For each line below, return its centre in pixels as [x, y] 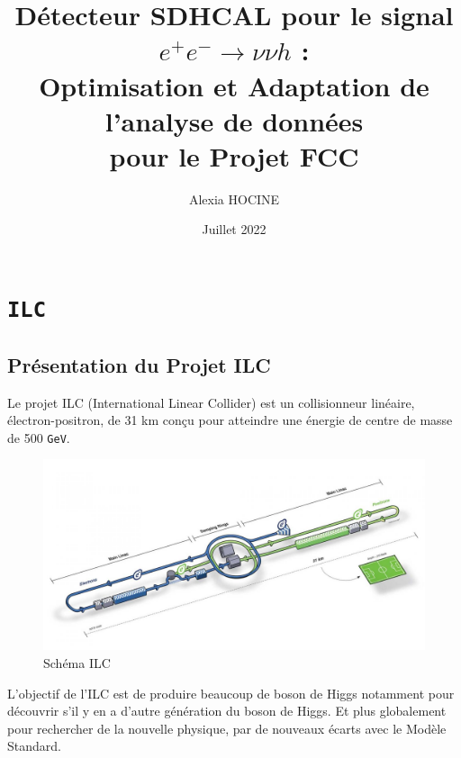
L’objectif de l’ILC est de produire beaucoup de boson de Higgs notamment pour [231, 693]
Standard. [34, 746]
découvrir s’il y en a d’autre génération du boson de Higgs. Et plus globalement [227, 711]
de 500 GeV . [39, 437]
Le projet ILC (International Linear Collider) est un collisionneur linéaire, [211, 402]
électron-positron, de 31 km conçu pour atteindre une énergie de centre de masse [230, 420]
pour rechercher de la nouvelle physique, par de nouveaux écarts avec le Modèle [227, 728]
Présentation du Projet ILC [139, 364]
